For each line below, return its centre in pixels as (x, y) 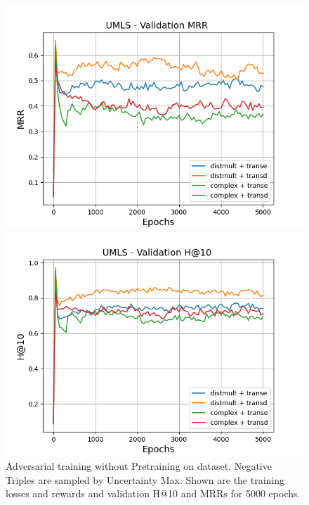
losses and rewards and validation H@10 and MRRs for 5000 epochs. (153, 493)
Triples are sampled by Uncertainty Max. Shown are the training (145, 479)
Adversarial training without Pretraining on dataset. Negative (139, 466)
